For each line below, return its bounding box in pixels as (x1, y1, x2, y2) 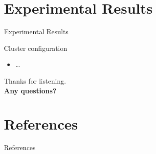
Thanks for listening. (4, 75, 66, 86)
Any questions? (4, 85, 57, 95)
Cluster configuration (4, 43, 67, 53)
